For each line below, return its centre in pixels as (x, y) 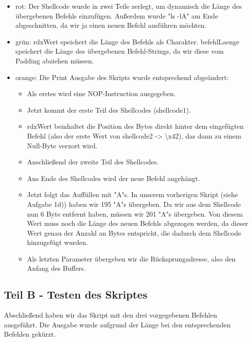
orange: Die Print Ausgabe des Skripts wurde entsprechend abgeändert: (122, 77)
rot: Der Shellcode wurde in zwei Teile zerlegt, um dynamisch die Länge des (129, 6)
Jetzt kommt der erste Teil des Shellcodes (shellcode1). (109, 110)
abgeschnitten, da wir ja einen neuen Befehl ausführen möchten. (111, 25)
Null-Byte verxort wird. (62, 145)
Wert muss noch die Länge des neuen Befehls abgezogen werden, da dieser (138, 223)
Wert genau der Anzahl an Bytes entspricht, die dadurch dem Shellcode (134, 232)
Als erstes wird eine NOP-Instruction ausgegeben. (101, 93)
